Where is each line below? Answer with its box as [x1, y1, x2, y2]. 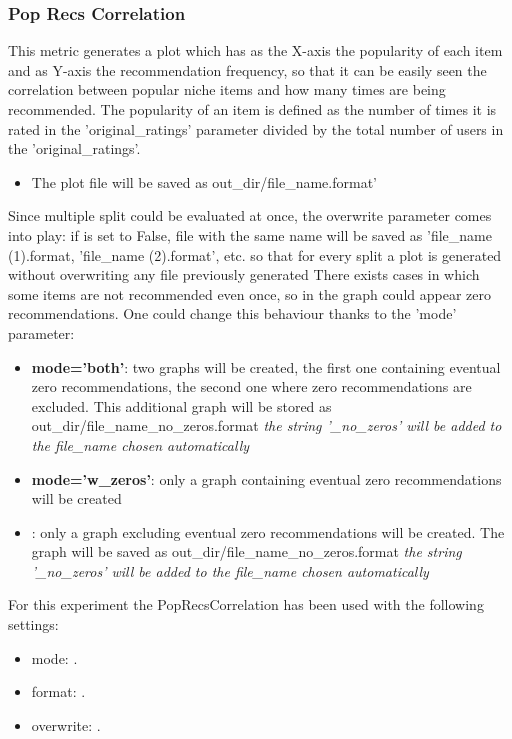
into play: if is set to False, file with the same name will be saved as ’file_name [8, 224, 492, 245]
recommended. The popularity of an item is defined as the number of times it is [8, 99, 497, 119]
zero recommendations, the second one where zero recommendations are [31, 376, 472, 397]
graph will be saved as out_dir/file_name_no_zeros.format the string [31, 541, 462, 562]
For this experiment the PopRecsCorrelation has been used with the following [8, 594, 484, 615]
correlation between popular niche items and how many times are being [8, 79, 446, 100]
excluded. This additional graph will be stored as [31, 395, 332, 416]
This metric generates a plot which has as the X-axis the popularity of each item [8, 40, 503, 61]
